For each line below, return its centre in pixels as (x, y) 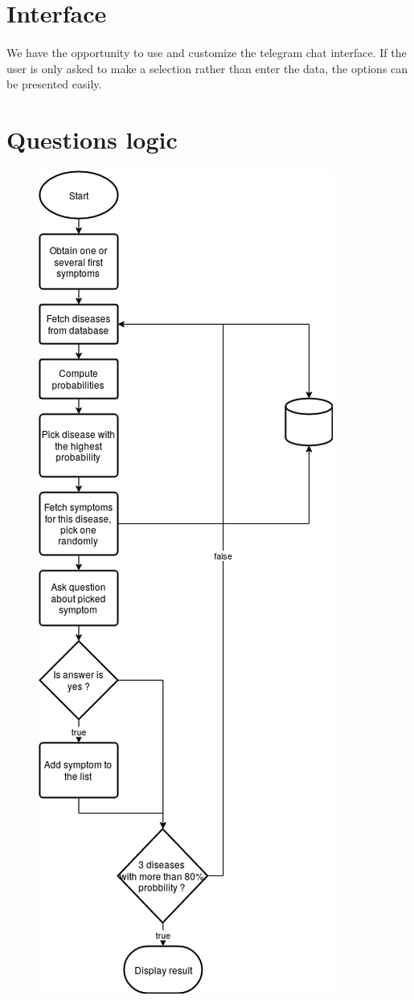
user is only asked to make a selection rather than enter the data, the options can (207, 68)
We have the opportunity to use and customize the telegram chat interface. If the (207, 52)
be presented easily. (54, 84)
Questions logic (92, 139)
